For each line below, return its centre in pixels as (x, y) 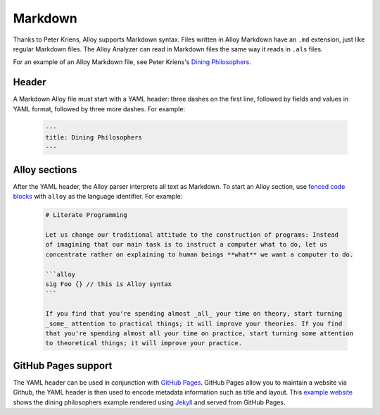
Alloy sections (45, 169)
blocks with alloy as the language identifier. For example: (98, 197)
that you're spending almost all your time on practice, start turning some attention (199, 333)
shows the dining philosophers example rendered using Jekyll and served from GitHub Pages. (149, 402)
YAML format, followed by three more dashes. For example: (99, 109)
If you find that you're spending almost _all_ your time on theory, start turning (194, 314)
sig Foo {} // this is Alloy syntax (109, 284)
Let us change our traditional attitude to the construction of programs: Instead (192, 235)
